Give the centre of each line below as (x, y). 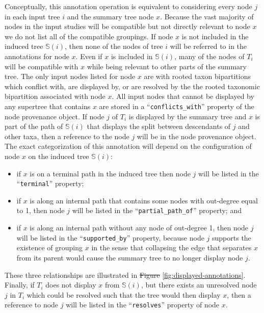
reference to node (32, 305)
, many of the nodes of (209, 56)
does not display (71, 285)
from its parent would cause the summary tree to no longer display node (130, 257)
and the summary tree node (110, 16)
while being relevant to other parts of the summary (167, 66)
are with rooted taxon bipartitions (197, 76)
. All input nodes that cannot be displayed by (183, 96)
